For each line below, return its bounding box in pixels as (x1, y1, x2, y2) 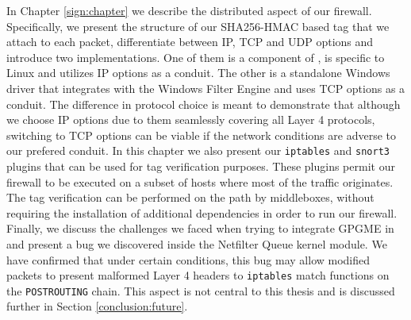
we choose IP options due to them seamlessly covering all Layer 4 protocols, (6, 111, 375, 128)
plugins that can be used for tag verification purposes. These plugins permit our (6, 158, 395, 174)
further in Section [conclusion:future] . (6, 298, 188, 314)
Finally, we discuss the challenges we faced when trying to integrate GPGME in (6, 220, 394, 237)
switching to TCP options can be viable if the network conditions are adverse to (6, 126, 396, 143)
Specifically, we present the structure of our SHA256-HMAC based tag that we (6, 17, 390, 34)
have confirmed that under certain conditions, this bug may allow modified (6, 251, 371, 268)
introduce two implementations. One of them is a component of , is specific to (6, 48, 385, 65)
